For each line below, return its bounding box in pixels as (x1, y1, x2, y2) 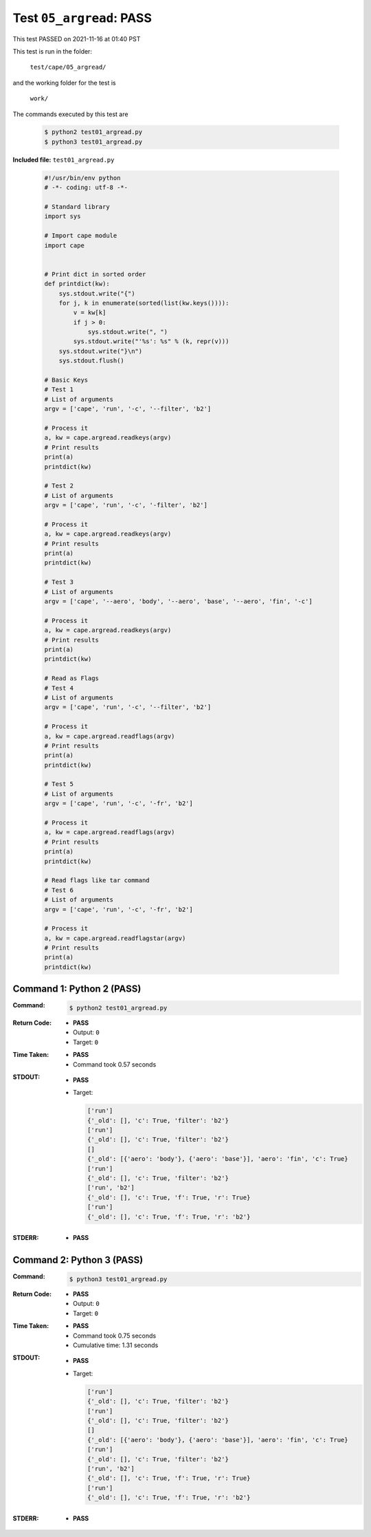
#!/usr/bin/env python (44, 174, 121, 182)
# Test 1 (44, 386, 74, 393)
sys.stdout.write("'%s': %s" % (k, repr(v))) (73, 338, 229, 345)
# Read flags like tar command (44, 877, 150, 884)
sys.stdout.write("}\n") (58, 347, 143, 355)
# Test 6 (44, 886, 74, 894)
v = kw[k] (73, 309, 106, 316)
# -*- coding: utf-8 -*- (44, 184, 128, 192)
